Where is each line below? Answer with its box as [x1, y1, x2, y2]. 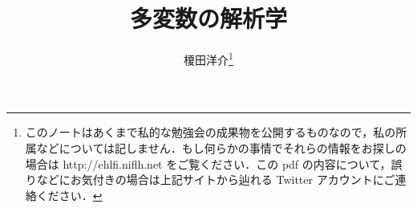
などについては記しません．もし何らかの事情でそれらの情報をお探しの [36, 139, 407, 156]
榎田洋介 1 [184, 49, 233, 67]
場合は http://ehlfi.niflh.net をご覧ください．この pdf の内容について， [25, 155, 391, 172]
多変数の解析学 [129, 2, 287, 35]
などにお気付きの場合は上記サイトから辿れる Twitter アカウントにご [36, 171, 395, 188]
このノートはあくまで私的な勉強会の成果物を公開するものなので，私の [25, 124, 396, 141]
